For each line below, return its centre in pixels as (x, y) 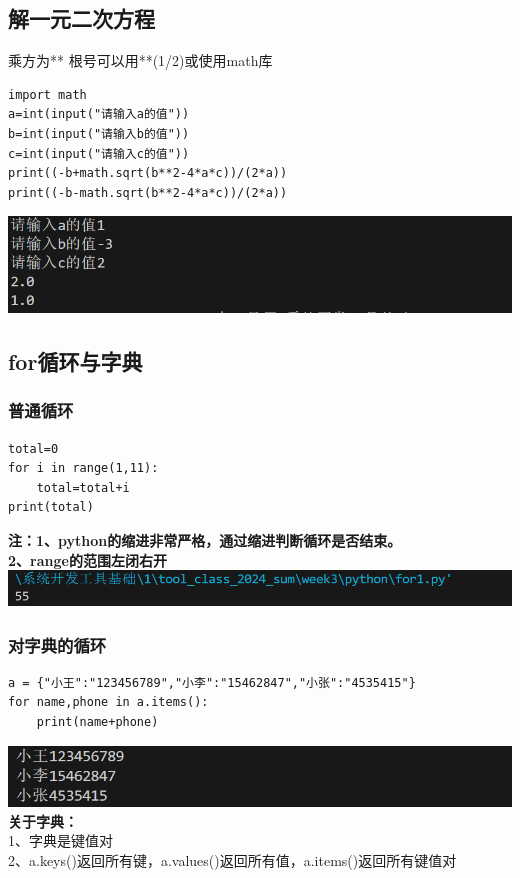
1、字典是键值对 (60, 840)
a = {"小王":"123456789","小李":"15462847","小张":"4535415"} (212, 682)
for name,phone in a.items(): (108, 702)
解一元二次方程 (81, 18)
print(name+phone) (97, 722)
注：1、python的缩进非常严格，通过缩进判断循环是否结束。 (205, 540)
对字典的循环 (57, 644)
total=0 (33, 448)
